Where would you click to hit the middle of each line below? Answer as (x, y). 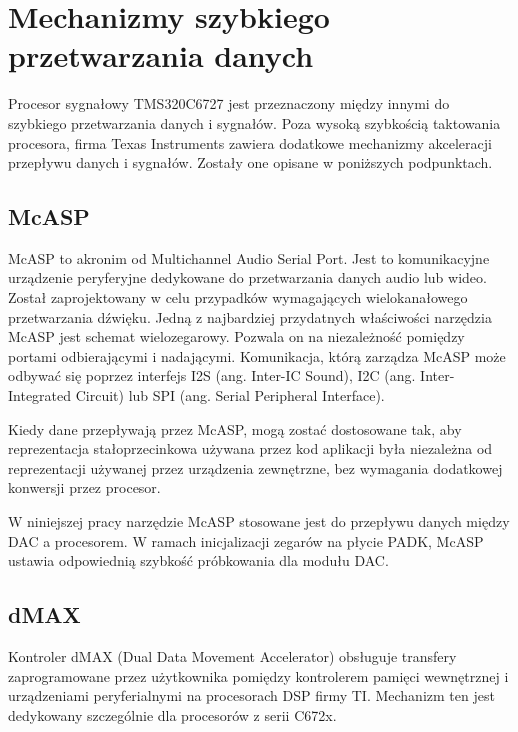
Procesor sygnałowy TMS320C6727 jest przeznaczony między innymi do (229, 103)
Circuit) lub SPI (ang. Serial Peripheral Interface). (230, 395)
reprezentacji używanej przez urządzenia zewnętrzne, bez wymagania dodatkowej (255, 467)
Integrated (40, 395)
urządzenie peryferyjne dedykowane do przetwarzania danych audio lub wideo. (247, 277)
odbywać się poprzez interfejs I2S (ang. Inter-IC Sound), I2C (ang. (212, 375)
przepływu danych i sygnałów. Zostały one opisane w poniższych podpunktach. (250, 162)
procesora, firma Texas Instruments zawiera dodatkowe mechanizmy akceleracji (250, 142)
